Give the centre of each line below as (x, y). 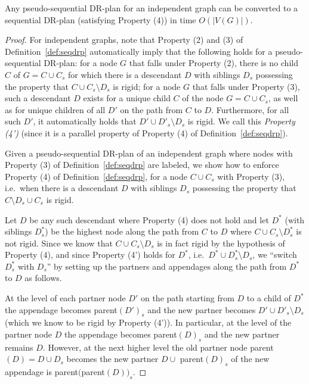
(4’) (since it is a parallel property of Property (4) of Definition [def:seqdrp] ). (146, 132)
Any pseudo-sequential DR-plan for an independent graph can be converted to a (152, 8)
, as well (283, 98)
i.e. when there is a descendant (62, 188)
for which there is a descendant (125, 74)
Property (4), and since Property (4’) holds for (90, 255)
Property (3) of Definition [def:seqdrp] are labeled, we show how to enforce (142, 165)
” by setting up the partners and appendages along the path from (167, 266)
